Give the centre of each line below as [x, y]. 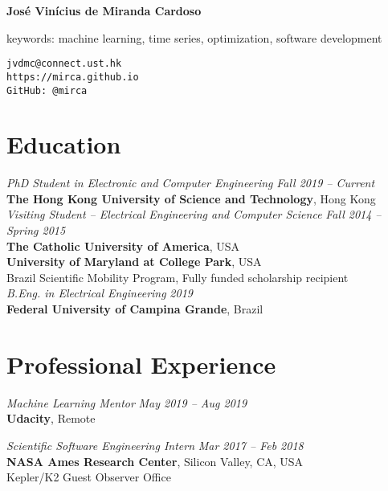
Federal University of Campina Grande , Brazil [135, 309]
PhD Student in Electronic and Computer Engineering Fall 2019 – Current [191, 183]
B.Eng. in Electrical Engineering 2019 [100, 293]
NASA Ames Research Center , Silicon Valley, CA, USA [155, 461]
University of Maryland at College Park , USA [134, 262]
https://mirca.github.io [73, 77]
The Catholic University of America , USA [123, 245]
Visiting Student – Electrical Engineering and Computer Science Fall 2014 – [194, 214]
